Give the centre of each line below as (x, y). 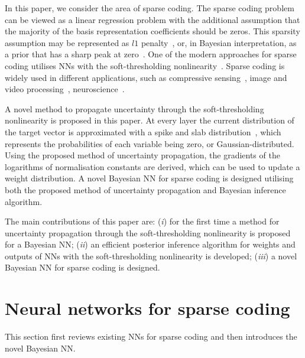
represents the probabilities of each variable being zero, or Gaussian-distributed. (150, 143)
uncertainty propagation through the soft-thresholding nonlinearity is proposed (148, 232)
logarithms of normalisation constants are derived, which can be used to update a (152, 166)
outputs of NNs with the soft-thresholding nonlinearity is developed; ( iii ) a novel (151, 256)
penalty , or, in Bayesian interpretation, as (219, 42)
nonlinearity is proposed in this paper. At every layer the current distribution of (150, 120)
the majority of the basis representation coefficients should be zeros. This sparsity (152, 31)
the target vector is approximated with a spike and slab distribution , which (143, 131)
